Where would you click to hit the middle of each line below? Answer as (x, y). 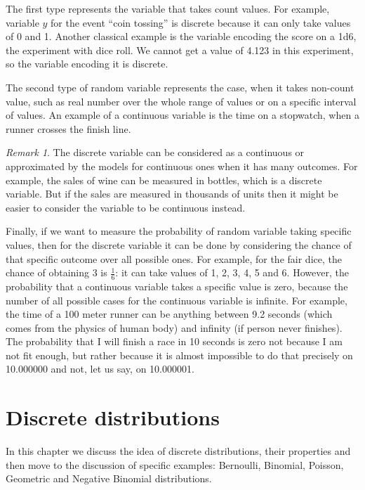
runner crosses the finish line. (68, 128)
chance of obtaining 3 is (57, 272)
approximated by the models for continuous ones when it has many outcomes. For (182, 166)
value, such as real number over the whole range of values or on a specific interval (181, 101)
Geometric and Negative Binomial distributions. (109, 478)
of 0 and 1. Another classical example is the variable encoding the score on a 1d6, (181, 36)
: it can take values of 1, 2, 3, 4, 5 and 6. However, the (232, 272)
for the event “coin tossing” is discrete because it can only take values (201, 22)
